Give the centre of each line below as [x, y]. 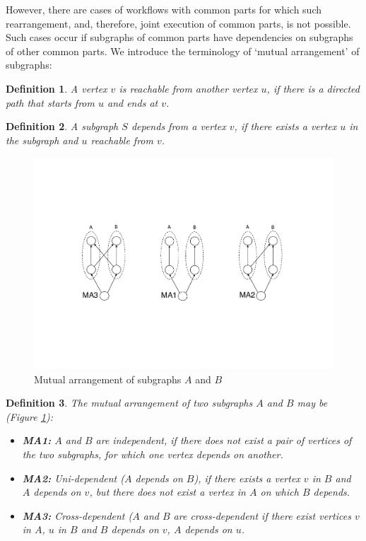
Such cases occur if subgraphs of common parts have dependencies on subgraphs [179, 37]
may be [312, 403]
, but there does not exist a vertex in [167, 492]
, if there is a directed [313, 88]
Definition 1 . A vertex [57, 88]
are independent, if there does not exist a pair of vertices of [224, 440]
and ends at [132, 102]
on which [279, 492]
